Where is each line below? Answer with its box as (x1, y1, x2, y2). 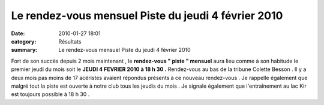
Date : (11, 30, 25, 37)
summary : (11, 47, 38, 54)
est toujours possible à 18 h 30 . (11, 91, 90, 98)
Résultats (58, 38, 82, 45)
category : (11, 38, 37, 45)
